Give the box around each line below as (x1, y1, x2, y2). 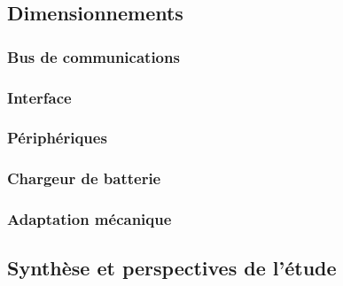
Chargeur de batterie (7, 167, 161, 189)
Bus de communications (7, 45, 180, 67)
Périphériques (7, 127, 107, 149)
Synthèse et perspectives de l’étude (7, 254, 337, 282)
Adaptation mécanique (7, 208, 172, 230)
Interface (7, 86, 72, 108)
